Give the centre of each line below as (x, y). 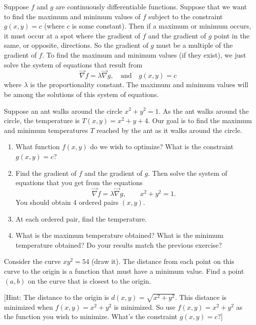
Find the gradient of (46, 173)
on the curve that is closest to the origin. (89, 280)
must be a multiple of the (194, 45)
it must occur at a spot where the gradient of (72, 35)
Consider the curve (32, 261)
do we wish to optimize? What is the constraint (162, 146)
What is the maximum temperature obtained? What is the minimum (119, 235)
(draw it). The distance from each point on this (163, 261)
